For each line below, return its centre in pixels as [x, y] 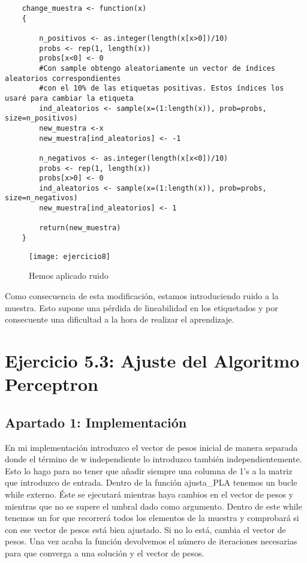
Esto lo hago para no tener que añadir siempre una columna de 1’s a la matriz [149, 470]
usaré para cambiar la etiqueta [69, 98]
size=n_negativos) [41, 198]
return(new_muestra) [80, 228]
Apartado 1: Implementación [96, 422]
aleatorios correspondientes [63, 78]
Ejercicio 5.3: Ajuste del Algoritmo [152, 360]
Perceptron [52, 384]
